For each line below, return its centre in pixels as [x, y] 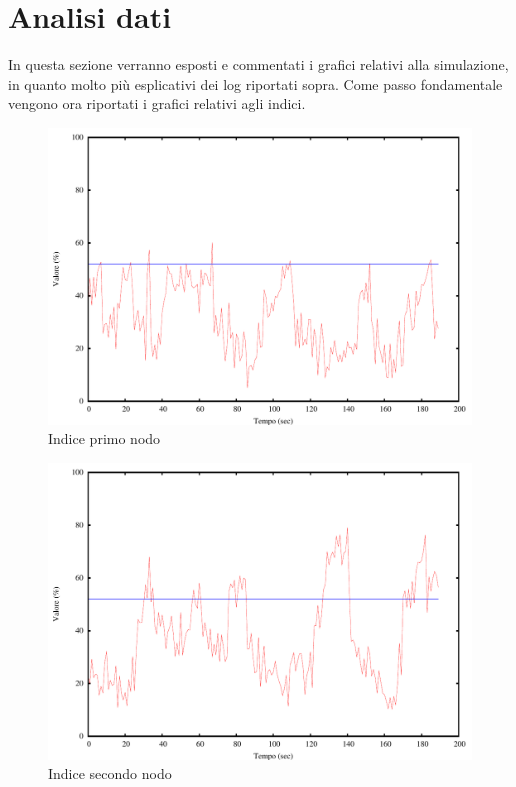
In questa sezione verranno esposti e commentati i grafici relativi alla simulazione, [258, 64]
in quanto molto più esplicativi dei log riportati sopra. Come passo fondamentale [255, 83]
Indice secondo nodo [110, 773]
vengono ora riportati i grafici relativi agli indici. [157, 103]
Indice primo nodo [104, 438]
